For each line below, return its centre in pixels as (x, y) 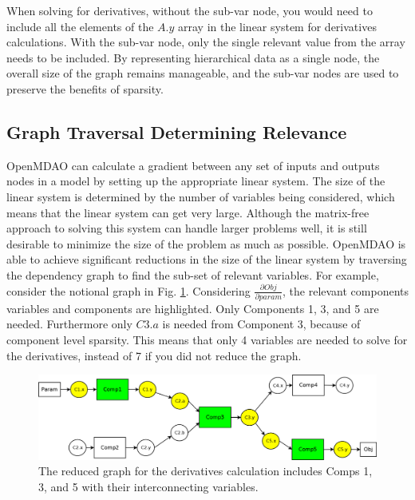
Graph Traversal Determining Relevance (177, 131)
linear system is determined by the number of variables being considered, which (201, 196)
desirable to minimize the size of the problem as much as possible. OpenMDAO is (206, 243)
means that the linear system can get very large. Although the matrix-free (188, 212)
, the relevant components (346, 290)
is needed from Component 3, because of (261, 324)
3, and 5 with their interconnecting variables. (148, 486)
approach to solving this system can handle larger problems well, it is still (187, 228)
